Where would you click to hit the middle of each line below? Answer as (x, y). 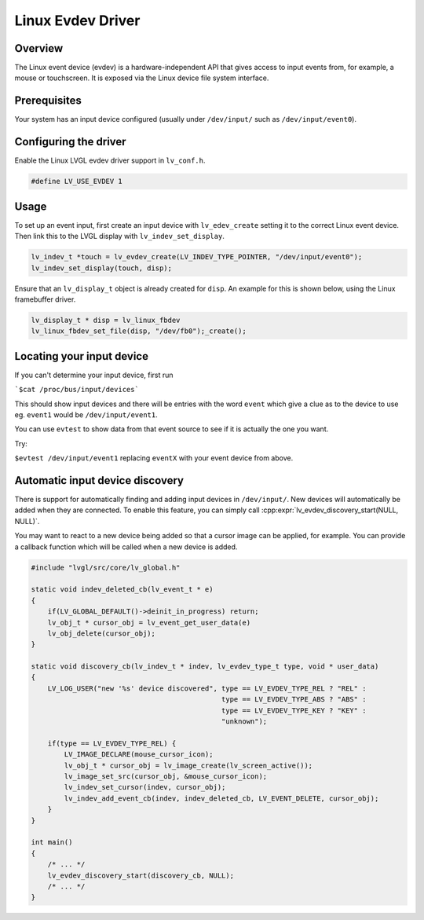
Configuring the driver (70, 142)
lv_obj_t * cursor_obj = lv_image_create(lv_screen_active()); (188, 765)
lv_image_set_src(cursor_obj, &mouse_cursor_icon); (166, 776)
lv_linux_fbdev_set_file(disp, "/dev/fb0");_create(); (139, 331)
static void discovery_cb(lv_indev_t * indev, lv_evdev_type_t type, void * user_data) (205, 667)
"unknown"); (244, 722)
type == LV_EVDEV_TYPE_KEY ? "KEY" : (294, 710)
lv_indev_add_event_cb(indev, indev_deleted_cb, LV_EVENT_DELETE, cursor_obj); (221, 798)
